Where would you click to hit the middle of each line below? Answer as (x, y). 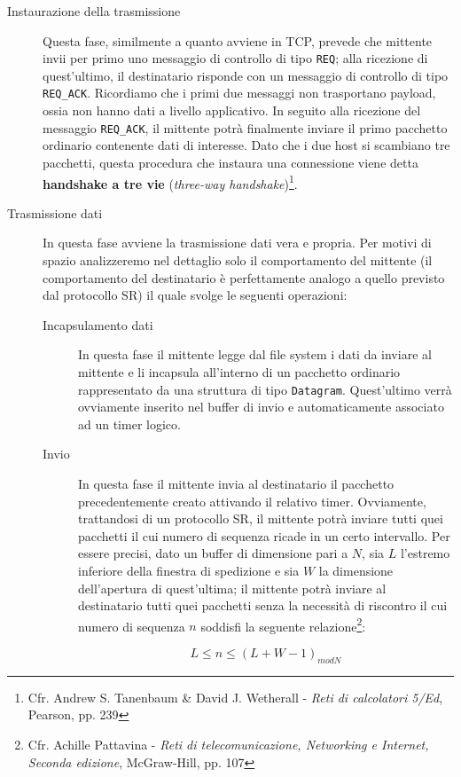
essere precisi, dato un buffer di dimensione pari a (213, 553)
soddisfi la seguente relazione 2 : (283, 624)
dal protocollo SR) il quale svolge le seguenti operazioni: (195, 295)
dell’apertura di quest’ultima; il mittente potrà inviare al (232, 588)
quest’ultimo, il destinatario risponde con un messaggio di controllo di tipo (246, 75)
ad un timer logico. (129, 424)
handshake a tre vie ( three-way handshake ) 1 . (170, 182)
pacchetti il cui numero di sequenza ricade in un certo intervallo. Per (264, 535)
